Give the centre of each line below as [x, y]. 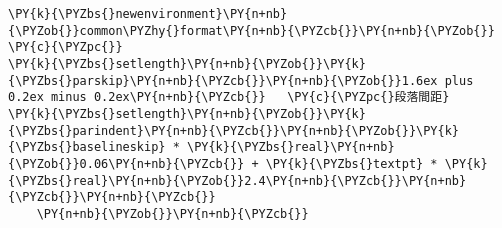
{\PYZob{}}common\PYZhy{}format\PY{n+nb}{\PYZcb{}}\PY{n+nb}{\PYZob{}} [251, 30]
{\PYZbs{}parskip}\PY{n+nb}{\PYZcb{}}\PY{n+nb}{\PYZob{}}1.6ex [223, 80]
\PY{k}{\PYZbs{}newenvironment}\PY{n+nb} [148, 14]
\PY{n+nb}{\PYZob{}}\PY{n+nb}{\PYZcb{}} [172, 213]
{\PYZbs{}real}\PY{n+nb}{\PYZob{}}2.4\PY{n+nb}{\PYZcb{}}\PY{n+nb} [237, 180]
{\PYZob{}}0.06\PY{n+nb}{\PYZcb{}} [126, 163]
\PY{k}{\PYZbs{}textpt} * [351, 163]
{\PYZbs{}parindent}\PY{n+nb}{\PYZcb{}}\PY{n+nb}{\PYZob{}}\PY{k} [234, 130]
